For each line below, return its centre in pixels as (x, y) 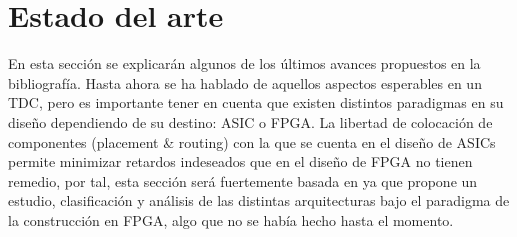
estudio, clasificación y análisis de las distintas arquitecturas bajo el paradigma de (259, 200)
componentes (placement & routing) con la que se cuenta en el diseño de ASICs (252, 141)
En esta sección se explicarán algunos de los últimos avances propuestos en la (244, 63)
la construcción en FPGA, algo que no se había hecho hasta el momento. (231, 219)
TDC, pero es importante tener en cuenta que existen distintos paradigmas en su (256, 102)
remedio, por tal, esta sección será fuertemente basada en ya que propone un (243, 180)
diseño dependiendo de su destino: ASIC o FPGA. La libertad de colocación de (250, 121)
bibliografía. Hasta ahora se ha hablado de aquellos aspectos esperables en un (245, 82)
